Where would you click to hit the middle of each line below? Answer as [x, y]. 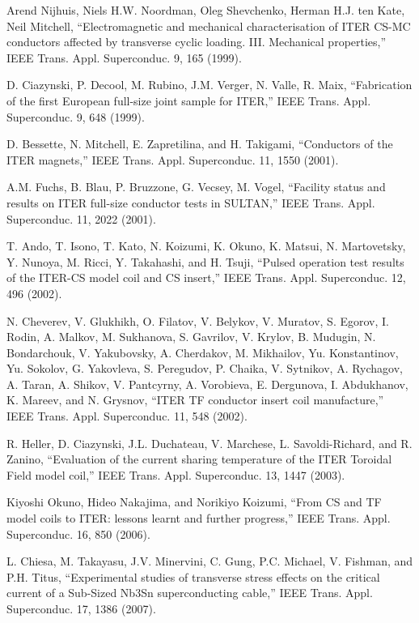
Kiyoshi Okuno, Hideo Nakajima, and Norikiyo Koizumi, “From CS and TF [194, 502]
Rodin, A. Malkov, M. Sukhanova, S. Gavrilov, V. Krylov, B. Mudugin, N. [191, 337]
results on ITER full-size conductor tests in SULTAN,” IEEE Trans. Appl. [191, 202]
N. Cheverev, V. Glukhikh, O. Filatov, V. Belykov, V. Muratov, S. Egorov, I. [198, 320]
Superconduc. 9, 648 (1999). [76, 116]
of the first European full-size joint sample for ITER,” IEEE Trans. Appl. [189, 100]
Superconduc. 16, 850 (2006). [78, 533]
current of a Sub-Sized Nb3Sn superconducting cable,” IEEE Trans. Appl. [190, 593]
